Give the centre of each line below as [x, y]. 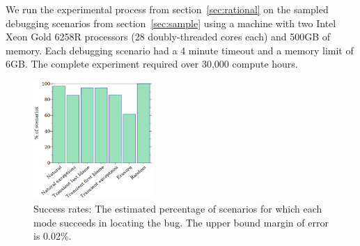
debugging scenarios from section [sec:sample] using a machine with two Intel [171, 23]
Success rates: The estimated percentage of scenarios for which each [178, 209]
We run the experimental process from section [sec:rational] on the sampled [167, 9]
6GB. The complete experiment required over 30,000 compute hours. [152, 64]
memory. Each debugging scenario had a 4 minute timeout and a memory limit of [180, 50]
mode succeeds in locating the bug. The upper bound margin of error [181, 222]
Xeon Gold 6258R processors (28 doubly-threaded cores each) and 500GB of [168, 37]
